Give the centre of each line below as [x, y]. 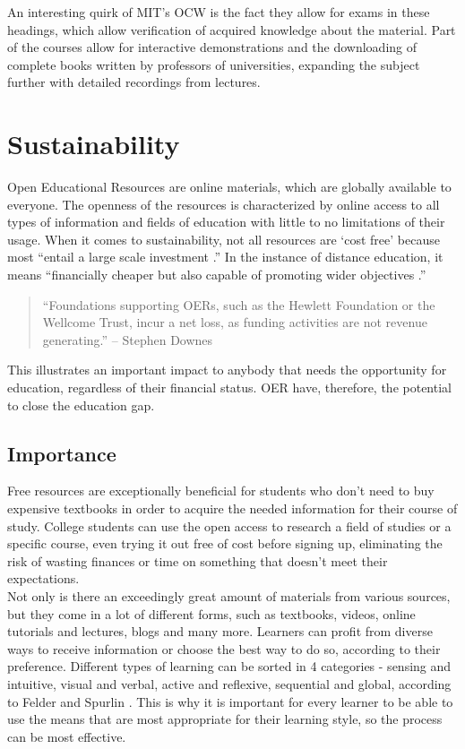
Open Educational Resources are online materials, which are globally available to [229, 187]
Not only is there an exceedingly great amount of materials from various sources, [229, 595]
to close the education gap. [81, 405]
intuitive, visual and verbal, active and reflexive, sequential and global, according [229, 683]
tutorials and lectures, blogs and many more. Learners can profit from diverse [220, 631]
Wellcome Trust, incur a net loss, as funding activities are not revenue [235, 322]
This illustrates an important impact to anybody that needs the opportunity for [227, 370]
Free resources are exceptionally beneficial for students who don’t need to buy [221, 491]
